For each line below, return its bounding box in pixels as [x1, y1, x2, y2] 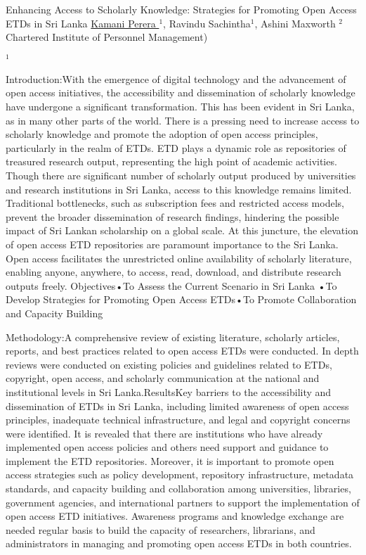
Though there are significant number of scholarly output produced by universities [6, 168, 356, 183]
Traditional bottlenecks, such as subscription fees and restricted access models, [6, 196, 344, 210]
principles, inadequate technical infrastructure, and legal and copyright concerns [6, 412, 351, 427]
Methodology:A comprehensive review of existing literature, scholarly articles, [6, 329, 340, 344]
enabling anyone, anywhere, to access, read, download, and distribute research [6, 264, 341, 279]
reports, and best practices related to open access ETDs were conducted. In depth [6, 343, 359, 358]
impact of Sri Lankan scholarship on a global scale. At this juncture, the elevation [6, 223, 358, 238]
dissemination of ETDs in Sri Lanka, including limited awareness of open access [6, 398, 349, 413]
